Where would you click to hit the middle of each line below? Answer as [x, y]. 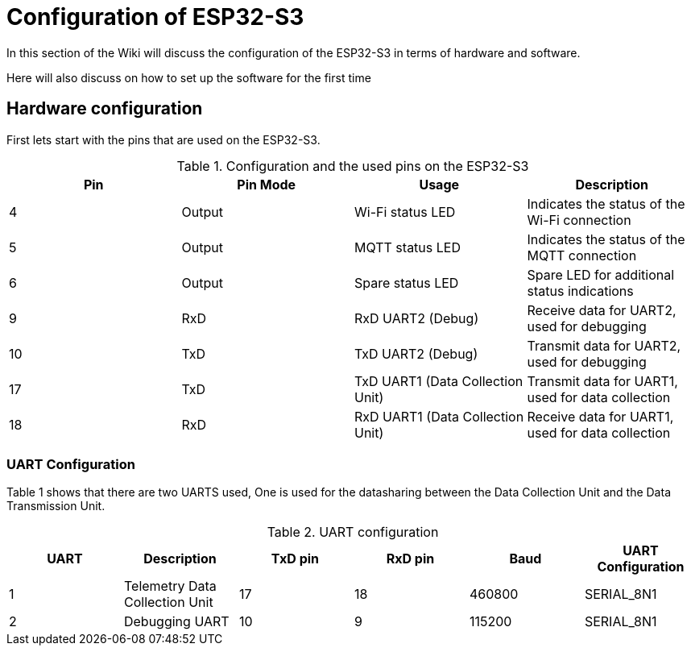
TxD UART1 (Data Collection [439, 381]
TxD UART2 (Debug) [416, 353]
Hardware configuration [105, 109]
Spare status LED [407, 282]
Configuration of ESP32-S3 [155, 17]
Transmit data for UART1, [602, 381]
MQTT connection [582, 255]
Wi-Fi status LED [405, 212]
